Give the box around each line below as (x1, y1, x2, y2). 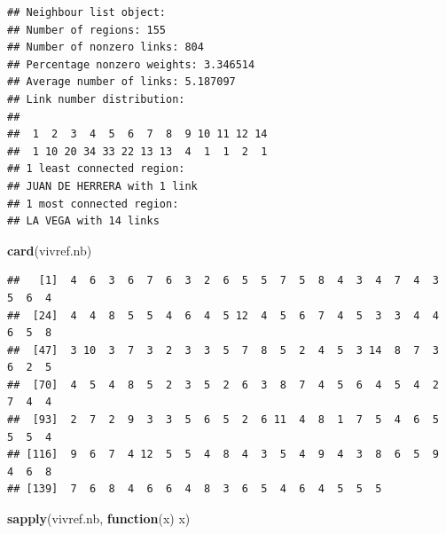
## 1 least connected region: (7, 162, 185, 176)
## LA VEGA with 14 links (7, 215, 160, 228)
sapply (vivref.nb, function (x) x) (7, 509, 191, 528)
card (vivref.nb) (7, 240, 92, 259)
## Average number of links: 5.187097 (7, 75, 236, 89)
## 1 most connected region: (7, 197, 179, 210)
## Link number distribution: (7, 92, 185, 106)
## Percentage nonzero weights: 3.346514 (7, 58, 255, 71)
